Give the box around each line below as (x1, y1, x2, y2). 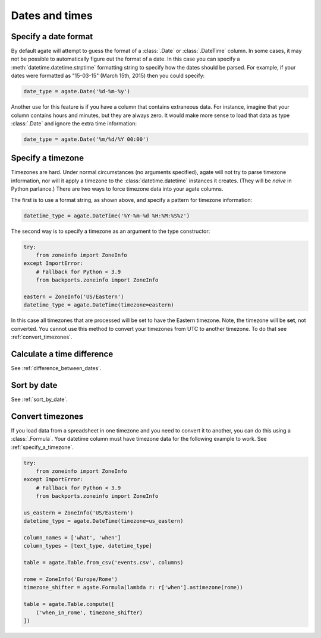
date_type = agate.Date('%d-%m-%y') (23, 88, 131, 95)
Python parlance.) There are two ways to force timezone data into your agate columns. (11, 185, 224, 192)
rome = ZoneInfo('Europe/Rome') (23, 576, 118, 583)
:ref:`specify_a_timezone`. (11, 443, 74, 451)
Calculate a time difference (11, 349, 114, 359)
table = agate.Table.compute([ (23, 601, 115, 608)
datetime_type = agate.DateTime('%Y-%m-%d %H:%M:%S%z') (23, 212, 190, 219)
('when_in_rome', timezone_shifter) (36, 609, 143, 616)
